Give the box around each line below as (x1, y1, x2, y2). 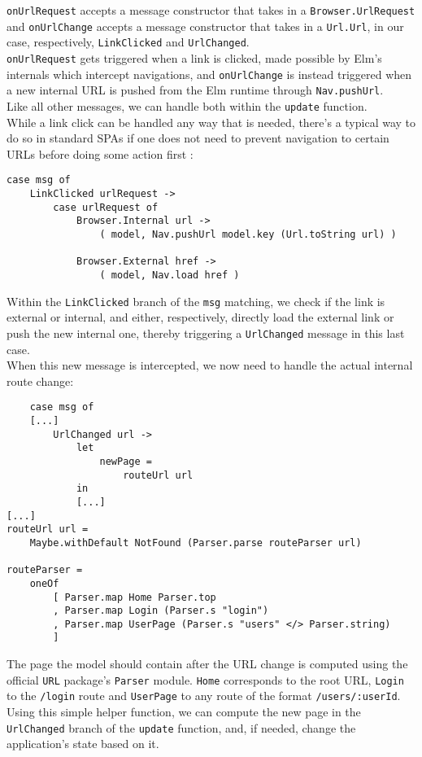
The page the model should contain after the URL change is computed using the (7, 655, 408, 672)
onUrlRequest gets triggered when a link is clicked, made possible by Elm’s (7, 49, 382, 66)
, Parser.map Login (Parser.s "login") (53, 605, 269, 617)
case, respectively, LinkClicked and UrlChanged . (7, 33, 250, 50)
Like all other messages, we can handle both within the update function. (7, 97, 368, 114)
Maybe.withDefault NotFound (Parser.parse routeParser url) (29, 536, 362, 549)
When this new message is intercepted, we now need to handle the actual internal (7, 357, 413, 374)
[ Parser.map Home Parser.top (53, 591, 216, 603)
